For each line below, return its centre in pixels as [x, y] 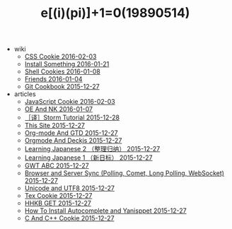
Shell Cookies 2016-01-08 [62, 71]
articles [25, 94]
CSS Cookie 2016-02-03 [60, 57]
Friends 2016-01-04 [53, 79]
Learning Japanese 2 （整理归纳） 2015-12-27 [92, 149]
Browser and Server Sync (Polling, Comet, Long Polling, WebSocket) [124, 173]
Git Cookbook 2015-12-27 [62, 87]
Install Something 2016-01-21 [67, 64]
